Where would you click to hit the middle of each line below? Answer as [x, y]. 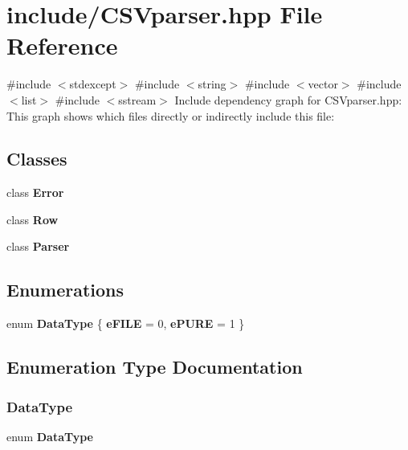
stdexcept [93, 84]
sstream [137, 99]
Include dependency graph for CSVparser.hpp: [288, 99]
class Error [35, 192]
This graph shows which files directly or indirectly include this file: [171, 115]
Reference [62, 45]
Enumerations [65, 290]
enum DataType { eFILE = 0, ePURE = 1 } [126, 323]
